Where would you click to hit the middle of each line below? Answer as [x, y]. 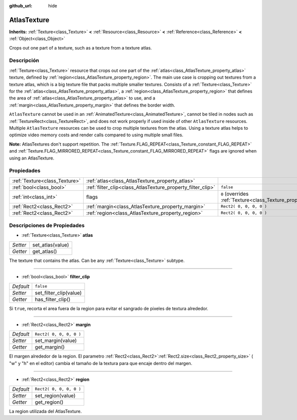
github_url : [21, 6]
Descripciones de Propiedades [47, 225]
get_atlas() [45, 251]
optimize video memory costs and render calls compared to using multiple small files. [96, 135]
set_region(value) [55, 395]
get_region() [49, 402]
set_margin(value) [56, 341]
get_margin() [50, 347]
